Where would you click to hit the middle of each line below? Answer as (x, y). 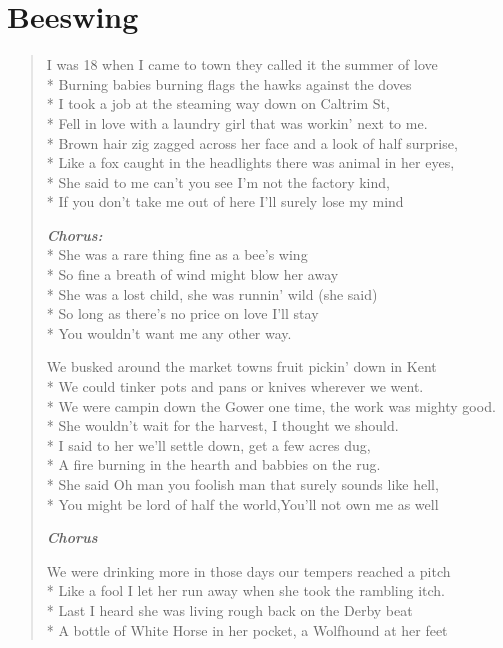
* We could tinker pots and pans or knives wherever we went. (235, 386)
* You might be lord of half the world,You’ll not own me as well (242, 503)
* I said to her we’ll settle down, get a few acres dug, (208, 444)
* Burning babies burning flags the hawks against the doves (229, 83)
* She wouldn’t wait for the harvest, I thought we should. (222, 425)
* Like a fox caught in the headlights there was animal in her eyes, (250, 162)
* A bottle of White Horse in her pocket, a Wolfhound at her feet (247, 629)
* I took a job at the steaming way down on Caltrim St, (218, 103)
